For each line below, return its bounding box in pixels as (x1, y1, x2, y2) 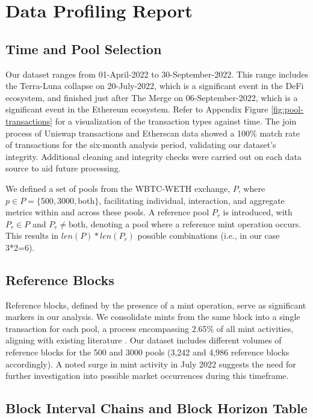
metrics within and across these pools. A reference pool (5, 206, 209, 218)
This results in (5, 229, 59, 242)
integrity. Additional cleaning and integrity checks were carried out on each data (5, 150, 302, 162)
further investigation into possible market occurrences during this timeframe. (5, 369, 289, 382)
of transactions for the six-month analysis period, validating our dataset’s (5, 138, 276, 151)
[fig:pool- (271, 103, 303, 115)
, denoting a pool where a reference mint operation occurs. (85, 217, 302, 230)
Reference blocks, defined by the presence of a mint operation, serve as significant (5, 298, 306, 311)
